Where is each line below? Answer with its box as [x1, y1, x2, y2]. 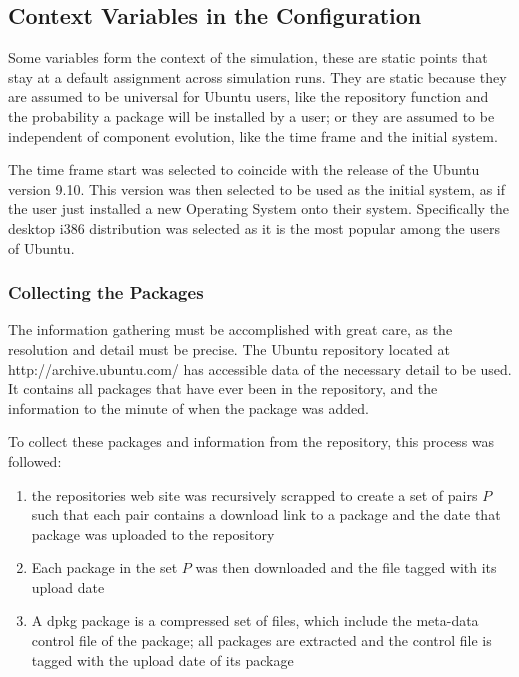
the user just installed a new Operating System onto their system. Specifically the [8, 198, 510, 219]
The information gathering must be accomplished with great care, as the [8, 319, 453, 340]
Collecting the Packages [8, 280, 204, 305]
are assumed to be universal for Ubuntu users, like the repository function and [8, 86, 489, 107]
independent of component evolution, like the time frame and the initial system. [8, 125, 498, 146]
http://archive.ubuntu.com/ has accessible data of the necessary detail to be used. [8, 358, 512, 379]
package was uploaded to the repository [31, 523, 275, 544]
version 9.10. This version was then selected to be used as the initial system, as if [8, 178, 505, 199]
